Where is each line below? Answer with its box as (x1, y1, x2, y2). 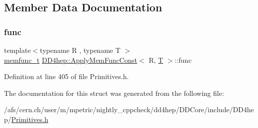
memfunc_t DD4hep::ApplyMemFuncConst (4, 54, 137, 65)
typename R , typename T (40, 45, 121, 55)
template (4, 45, 31, 55)
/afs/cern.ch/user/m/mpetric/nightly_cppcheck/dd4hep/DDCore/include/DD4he (4, 104, 254, 115)
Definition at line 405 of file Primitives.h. (4, 71, 129, 82)
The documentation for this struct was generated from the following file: (4, 87, 224, 98)
